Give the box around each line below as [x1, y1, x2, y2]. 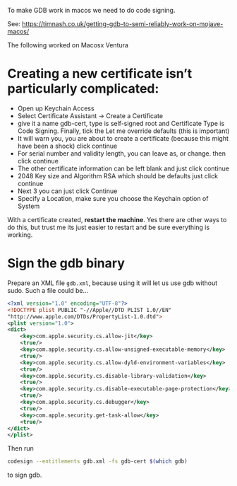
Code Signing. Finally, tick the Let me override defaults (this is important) [17, 127, 230, 135]
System [17, 202, 40, 210]
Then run [7, 444, 34, 453]
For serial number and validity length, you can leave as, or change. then [17, 149, 226, 158]
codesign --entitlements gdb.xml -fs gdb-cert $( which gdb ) [7, 458, 188, 465]
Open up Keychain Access [17, 104, 95, 112]
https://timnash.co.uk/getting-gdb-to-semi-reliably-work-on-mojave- [22, 20, 224, 28]
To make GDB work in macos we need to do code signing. [7, 6, 176, 14]
